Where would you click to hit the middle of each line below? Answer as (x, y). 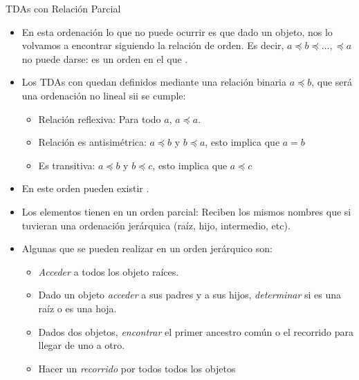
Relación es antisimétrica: (92, 142)
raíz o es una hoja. (77, 308)
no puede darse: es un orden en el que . (105, 58)
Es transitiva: (67, 165)
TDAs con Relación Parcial (63, 8)
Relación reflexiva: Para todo (100, 118)
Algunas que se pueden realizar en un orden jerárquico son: (147, 248)
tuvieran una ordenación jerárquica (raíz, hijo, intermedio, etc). (156, 225)
